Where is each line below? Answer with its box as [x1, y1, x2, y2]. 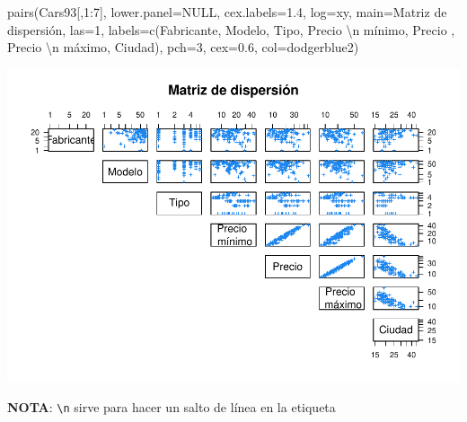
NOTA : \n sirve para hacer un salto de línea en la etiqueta [7, 398, 336, 417]
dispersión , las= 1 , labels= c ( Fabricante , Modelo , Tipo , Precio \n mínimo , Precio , [7, 20, 455, 39]
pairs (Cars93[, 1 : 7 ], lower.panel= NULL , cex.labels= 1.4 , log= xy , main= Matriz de [7, 3, 447, 21]
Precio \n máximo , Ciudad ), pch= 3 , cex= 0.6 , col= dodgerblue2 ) [7, 38, 359, 57]
